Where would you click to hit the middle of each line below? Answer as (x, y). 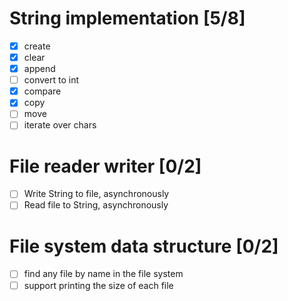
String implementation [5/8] (127, 18)
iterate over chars (60, 125)
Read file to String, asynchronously (96, 205)
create (37, 46)
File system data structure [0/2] (144, 246)
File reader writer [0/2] (105, 166)
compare (42, 91)
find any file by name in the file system (103, 274)
